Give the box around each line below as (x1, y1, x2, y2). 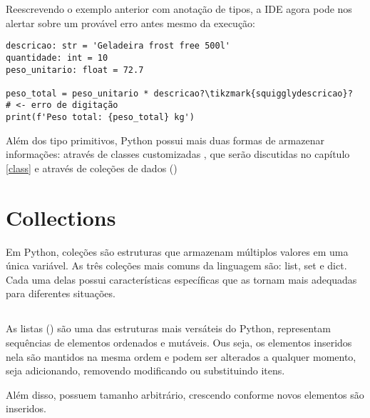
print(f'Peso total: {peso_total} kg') (6, 112, 195, 123)
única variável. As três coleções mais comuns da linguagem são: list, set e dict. (6, 258, 347, 273)
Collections (6, 202, 116, 232)
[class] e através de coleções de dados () (6, 160, 178, 175)
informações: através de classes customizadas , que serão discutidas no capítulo (6, 146, 350, 161)
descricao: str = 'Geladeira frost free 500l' (6, 41, 230, 51)
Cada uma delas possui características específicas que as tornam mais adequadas (6, 272, 357, 287)
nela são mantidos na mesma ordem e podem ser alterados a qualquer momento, (6, 349, 356, 364)
